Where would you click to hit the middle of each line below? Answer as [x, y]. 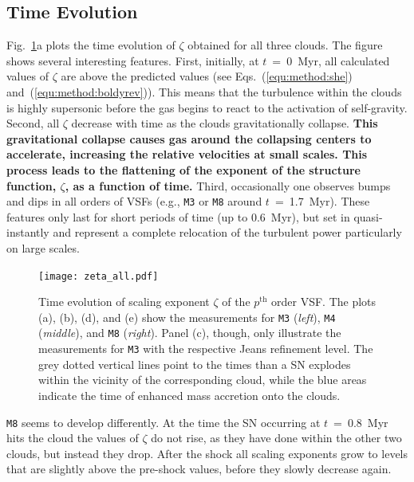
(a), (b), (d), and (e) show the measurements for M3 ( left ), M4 [187, 317]
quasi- [368, 216]
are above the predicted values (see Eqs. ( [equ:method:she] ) [207, 76]
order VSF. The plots [324, 302]
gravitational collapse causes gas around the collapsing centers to [189, 138]
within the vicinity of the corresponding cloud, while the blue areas [203, 380]
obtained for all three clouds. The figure [285, 45]
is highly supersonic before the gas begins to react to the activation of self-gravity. [207, 107]
